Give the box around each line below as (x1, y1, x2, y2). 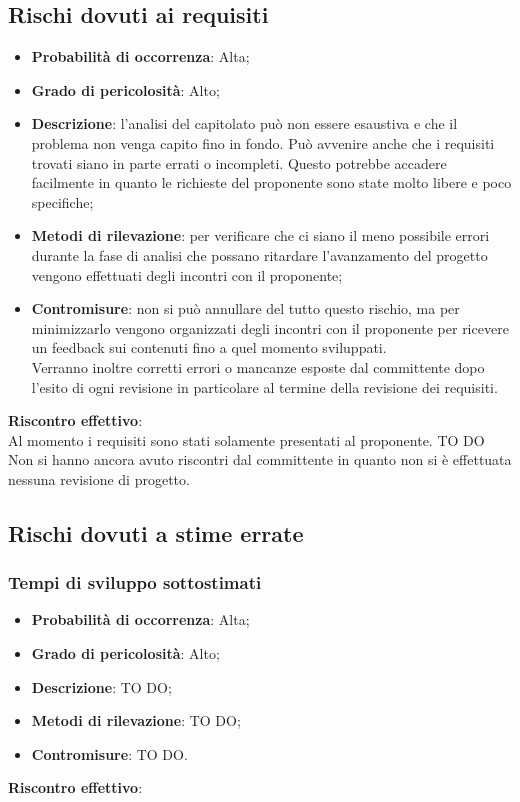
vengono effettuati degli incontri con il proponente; (31, 264, 343, 285)
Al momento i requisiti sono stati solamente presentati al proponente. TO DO (8, 429, 485, 450)
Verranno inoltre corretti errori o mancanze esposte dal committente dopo (31, 356, 485, 377)
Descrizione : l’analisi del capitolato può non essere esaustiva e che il (31, 113, 458, 134)
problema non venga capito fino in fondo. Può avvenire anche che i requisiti (31, 132, 495, 153)
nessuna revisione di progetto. (8, 468, 190, 489)
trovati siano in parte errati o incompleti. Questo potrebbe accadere (31, 152, 447, 173)
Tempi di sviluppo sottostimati (8, 570, 262, 595)
